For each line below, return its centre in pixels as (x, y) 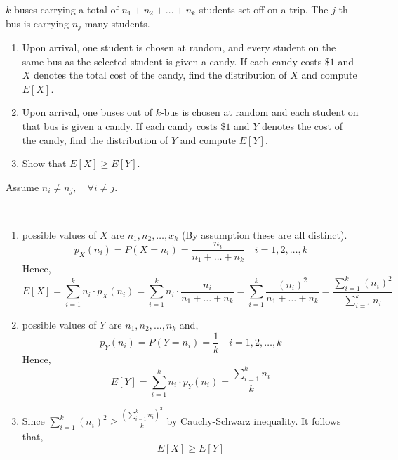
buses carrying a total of (66, 9)
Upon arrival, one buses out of (87, 112)
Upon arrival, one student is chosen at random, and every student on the (179, 47)
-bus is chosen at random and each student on (260, 112)
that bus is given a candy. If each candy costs (120, 126)
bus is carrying (38, 23)
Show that (44, 163)
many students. (117, 23)
